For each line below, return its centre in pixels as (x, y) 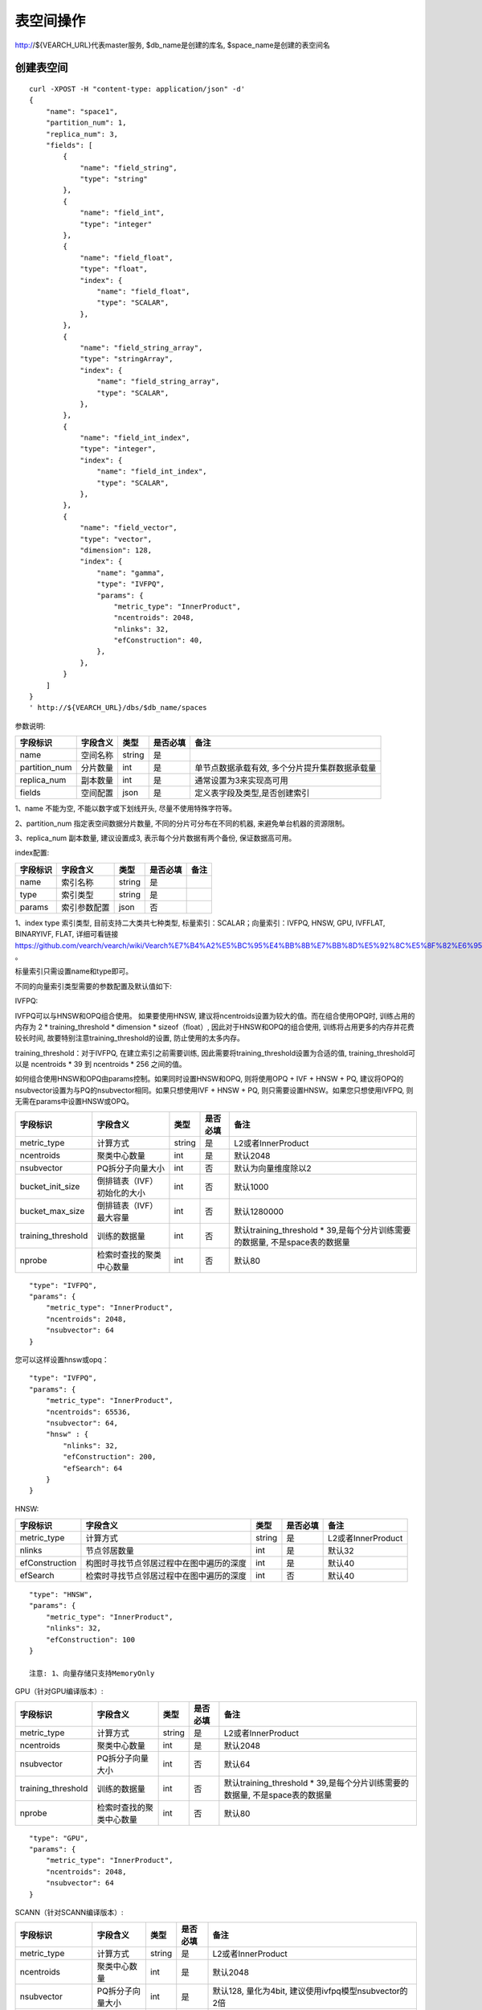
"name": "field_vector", (129, 528)
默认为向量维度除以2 (273, 1168)
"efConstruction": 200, (110, 1457)
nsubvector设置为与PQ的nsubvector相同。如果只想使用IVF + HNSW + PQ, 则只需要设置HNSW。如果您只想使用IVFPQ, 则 (214, 1090)
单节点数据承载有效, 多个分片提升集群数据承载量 (285, 768)
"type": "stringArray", (127, 359)
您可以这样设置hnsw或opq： (62, 1360)
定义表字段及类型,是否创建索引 (252, 794)
